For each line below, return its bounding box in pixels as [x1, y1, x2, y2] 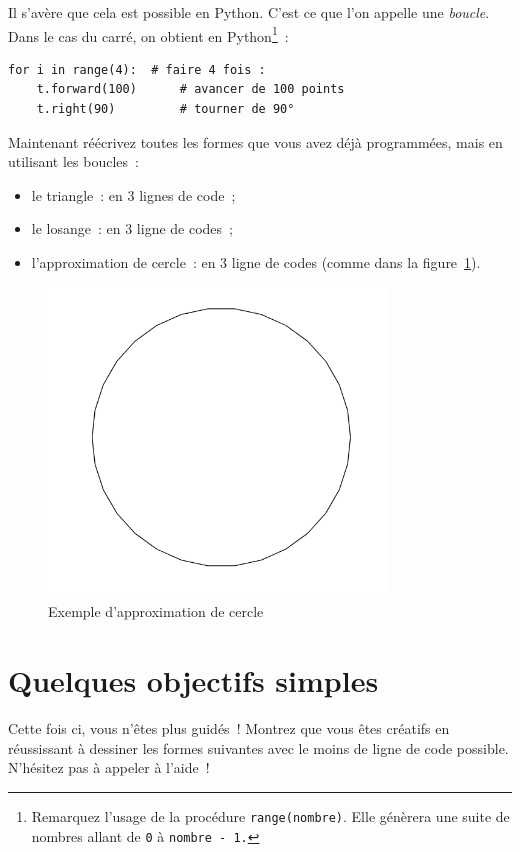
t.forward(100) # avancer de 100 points [36, 82, 345, 97]
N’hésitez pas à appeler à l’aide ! [8, 757, 210, 778]
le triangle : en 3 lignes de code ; [31, 184, 236, 205]
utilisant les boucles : [8, 151, 139, 172]
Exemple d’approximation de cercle [48, 601, 264, 622]
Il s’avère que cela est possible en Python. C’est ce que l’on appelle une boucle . [8, 2, 490, 22]
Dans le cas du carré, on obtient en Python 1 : [8, 22, 289, 46]
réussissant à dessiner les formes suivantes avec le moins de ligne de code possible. [8, 737, 509, 758]
